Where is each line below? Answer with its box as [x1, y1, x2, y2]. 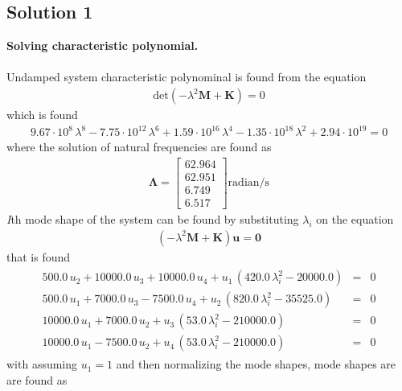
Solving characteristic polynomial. [6, 37, 199, 54]
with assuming [6, 356, 78, 372]
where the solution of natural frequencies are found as [6, 138, 272, 155]
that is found [6, 248, 71, 265]
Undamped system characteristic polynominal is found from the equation [6, 68, 367, 85]
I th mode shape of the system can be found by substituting [6, 210, 299, 227]
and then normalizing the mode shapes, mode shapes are [116, 356, 396, 372]
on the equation [316, 210, 394, 227]
